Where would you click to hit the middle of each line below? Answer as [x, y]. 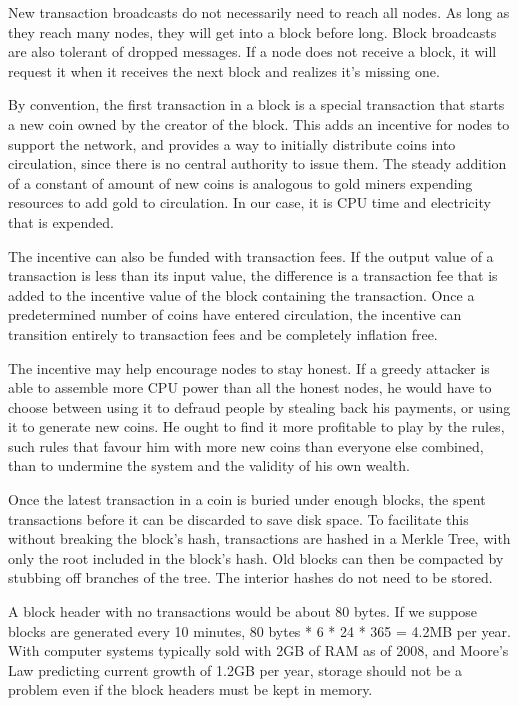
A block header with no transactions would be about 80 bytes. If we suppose [243, 611]
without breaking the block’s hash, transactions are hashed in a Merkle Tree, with [259, 538]
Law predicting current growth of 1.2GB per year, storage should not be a [235, 669]
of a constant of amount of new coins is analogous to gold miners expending [240, 182]
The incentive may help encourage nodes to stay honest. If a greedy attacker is [249, 367]
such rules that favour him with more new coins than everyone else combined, [246, 445]
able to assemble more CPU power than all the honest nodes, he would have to [250, 387]
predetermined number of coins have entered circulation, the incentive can [235, 314]
